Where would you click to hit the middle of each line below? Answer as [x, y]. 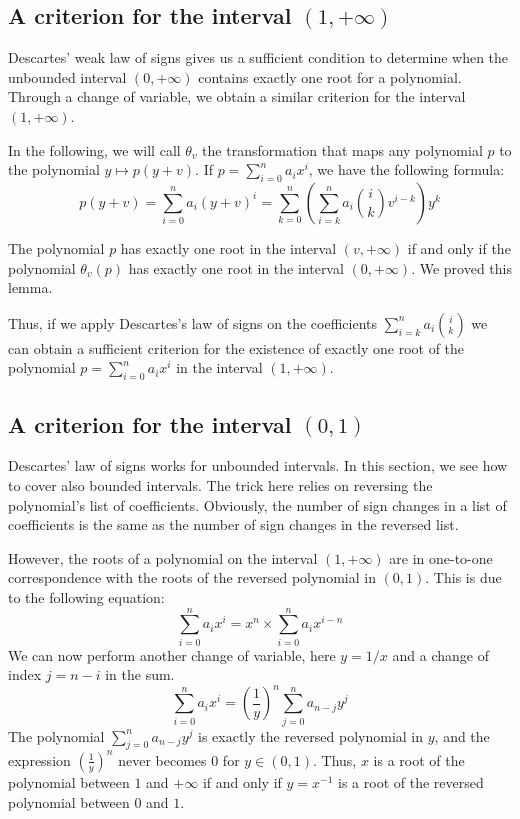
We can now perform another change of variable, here [172, 654]
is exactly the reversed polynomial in [311, 735]
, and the [462, 735]
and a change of [440, 654]
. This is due [463, 577]
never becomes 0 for [179, 759]
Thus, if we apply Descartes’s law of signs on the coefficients [192, 322]
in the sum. [140, 674]
